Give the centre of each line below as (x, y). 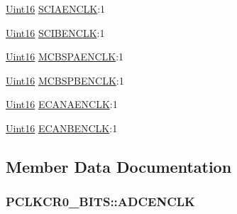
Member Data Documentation (119, 166)
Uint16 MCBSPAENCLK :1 (65, 57)
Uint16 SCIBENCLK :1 (55, 32)
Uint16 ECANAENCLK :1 (62, 104)
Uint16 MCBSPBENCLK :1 (65, 80)
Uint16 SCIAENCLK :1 (56, 9)
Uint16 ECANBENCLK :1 (62, 128)
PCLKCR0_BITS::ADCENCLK (100, 202)
